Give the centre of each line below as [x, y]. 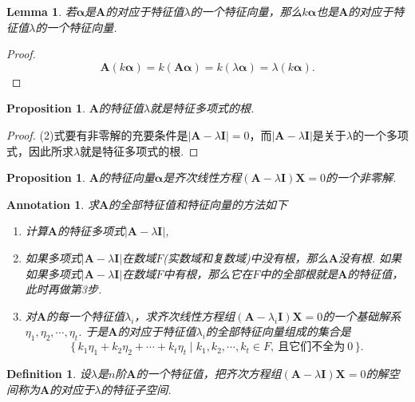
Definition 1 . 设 [49, 373]
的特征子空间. [136, 389]
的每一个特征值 [85, 315]
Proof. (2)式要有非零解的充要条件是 [97, 134]
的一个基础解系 [362, 315]
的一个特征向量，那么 [246, 11]
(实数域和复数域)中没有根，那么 [246, 257]
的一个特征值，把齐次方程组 [209, 373]
